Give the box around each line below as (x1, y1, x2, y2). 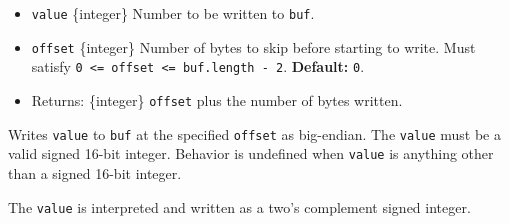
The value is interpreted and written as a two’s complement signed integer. (8, 196, 471, 217)
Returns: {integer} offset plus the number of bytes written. (31, 89, 403, 110)
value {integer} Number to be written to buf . (31, 3, 315, 23)
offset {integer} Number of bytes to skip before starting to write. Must (31, 36, 476, 57)
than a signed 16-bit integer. (8, 162, 182, 183)
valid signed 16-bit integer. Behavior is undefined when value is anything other (8, 143, 494, 164)
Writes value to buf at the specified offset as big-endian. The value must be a (8, 123, 501, 144)
